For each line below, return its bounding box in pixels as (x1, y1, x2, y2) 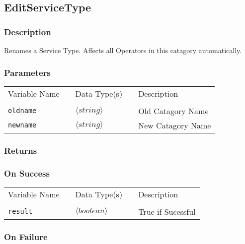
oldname (8, 107, 37, 115)
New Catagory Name (138, 119, 211, 131)
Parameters (4, 66, 51, 78)
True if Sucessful (138, 205, 196, 217)
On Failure (4, 230, 48, 243)
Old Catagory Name (138, 105, 209, 117)
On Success (4, 167, 50, 179)
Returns (4, 144, 37, 156)
